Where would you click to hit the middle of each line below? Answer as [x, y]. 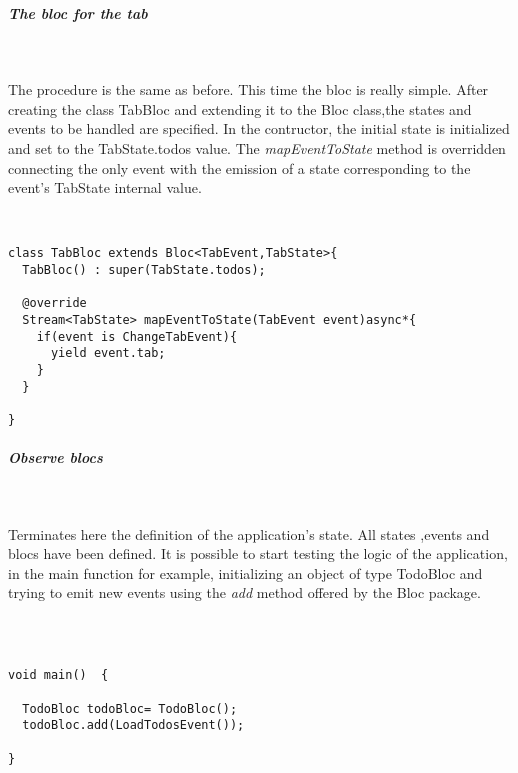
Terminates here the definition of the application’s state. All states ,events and [249, 533]
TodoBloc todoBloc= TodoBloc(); [130, 708]
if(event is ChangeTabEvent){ [137, 336]
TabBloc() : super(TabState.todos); [144, 269]
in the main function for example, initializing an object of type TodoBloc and [245, 572]
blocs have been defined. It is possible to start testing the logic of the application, [258, 553]
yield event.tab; [108, 353]
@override [54, 303]
